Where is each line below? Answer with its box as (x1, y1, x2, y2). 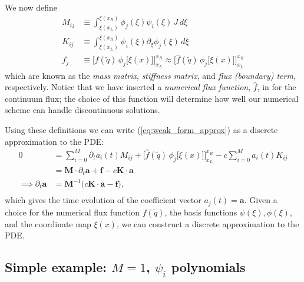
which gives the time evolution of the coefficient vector (5, 194, 201, 206)
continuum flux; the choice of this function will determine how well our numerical (5, 92, 299, 104)
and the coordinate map (5, 217, 91, 230)
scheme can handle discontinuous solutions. (5, 104, 160, 116)
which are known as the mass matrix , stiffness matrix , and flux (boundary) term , (5, 69, 296, 81)
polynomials (171, 258, 246, 276)
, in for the (257, 81, 296, 93)
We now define (5, 1, 58, 13)
